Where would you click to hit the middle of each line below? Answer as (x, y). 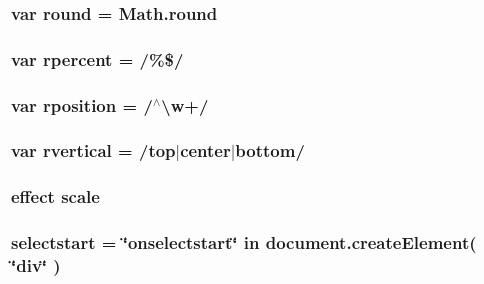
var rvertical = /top (93, 150)
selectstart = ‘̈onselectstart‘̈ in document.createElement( (244, 242)
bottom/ (270, 150)
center (205, 150)
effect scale (55, 196)
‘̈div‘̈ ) (36, 265)
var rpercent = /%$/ (97, 58)
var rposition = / (82, 104)
